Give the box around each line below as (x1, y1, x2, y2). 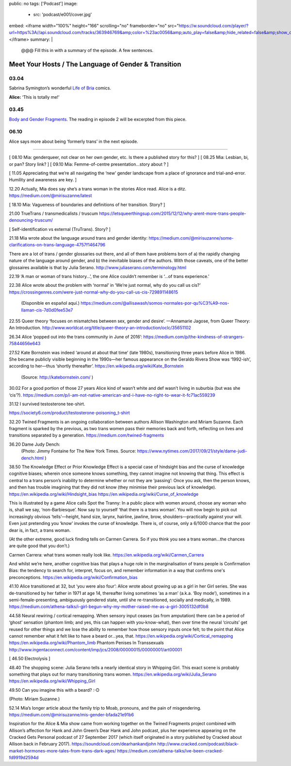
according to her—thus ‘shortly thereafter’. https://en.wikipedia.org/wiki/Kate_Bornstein (9, 363, 184, 369)
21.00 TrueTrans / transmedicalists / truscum (9, 210, 98, 216)
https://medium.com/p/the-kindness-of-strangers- (143, 333, 245, 340)
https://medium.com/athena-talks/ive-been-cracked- (117, 748, 224, 753)
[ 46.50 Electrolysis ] (9, 656, 50, 662)
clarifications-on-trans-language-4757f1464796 (9, 242, 106, 248)
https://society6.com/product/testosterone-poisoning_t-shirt (9, 410, 130, 416)
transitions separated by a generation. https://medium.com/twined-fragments (9, 433, 164, 438)
